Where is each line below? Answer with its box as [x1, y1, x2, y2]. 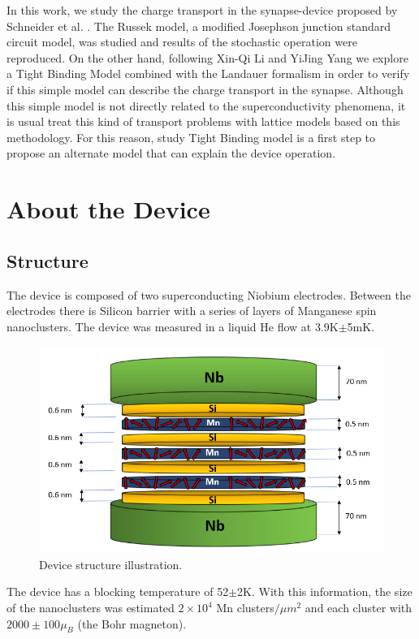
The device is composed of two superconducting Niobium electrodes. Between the [6, 286, 411, 303]
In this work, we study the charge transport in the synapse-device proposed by [6, 2, 398, 18]
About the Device [6, 192, 210, 226]
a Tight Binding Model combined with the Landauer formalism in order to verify [6, 65, 410, 82]
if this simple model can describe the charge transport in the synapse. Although [6, 80, 404, 97]
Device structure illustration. [39, 555, 183, 572]
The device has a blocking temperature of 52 [6, 583, 229, 600]
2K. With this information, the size [237, 583, 413, 600]
